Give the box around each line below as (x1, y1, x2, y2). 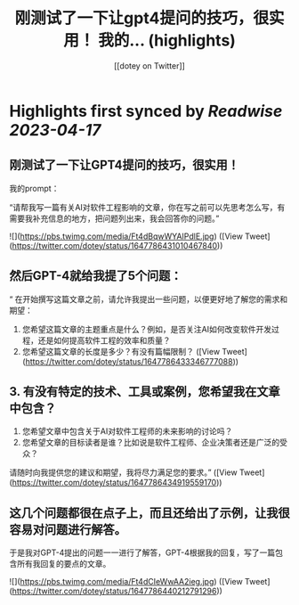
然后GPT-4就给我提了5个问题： (9, 268, 182, 283)
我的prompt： (9, 183, 60, 193)
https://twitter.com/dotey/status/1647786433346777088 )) (25, 356, 238, 366)
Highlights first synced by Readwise (9, 101, 283, 121)
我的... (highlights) (97, 30, 236, 51)
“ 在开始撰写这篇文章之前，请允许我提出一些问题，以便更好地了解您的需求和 (9, 293, 288, 304)
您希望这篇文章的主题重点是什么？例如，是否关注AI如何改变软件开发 (21, 323, 272, 334)
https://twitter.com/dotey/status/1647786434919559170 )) (12, 478, 222, 488)
